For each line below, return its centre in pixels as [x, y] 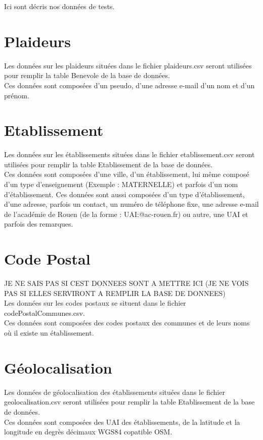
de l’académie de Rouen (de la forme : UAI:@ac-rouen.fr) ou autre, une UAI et [126, 214]
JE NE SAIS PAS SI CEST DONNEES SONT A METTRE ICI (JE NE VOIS [126, 283]
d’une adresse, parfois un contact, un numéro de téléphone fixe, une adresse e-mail [131, 204]
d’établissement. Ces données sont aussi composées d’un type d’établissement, [124, 194]
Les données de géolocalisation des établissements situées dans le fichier [115, 392]
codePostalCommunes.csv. [45, 313]
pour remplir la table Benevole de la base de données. [87, 75]
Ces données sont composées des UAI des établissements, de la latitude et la [122, 421]
